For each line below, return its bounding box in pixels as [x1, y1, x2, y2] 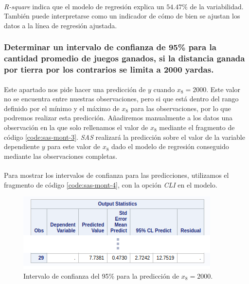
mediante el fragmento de [159, 122, 235, 133]
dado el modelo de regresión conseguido [111, 141, 229, 151]
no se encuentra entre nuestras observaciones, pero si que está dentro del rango [4, 94, 239, 104]
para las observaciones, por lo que [130, 103, 231, 113]
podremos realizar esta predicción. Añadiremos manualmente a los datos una [4, 113, 232, 123]
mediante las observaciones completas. [4, 151, 117, 161]
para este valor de [47, 141, 100, 151]
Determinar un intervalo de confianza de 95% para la [4, 41, 216, 53]
